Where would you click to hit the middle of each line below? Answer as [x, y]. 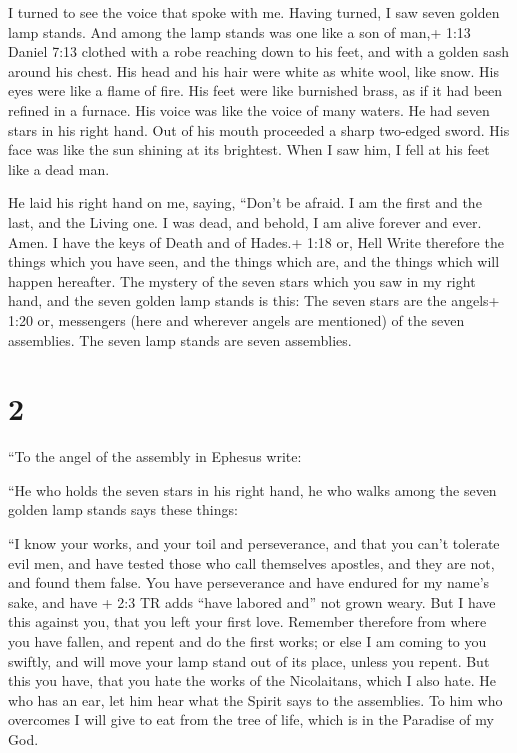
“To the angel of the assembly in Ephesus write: [155, 456]
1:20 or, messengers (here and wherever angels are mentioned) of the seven [236, 319]
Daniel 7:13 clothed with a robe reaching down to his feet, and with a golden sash [259, 51]
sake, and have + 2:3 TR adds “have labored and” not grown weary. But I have [252, 601]
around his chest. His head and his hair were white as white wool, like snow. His [254, 70]
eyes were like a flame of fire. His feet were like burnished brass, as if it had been [255, 90]
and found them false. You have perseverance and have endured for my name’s [249, 582]
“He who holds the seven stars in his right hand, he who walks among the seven [252, 489]
